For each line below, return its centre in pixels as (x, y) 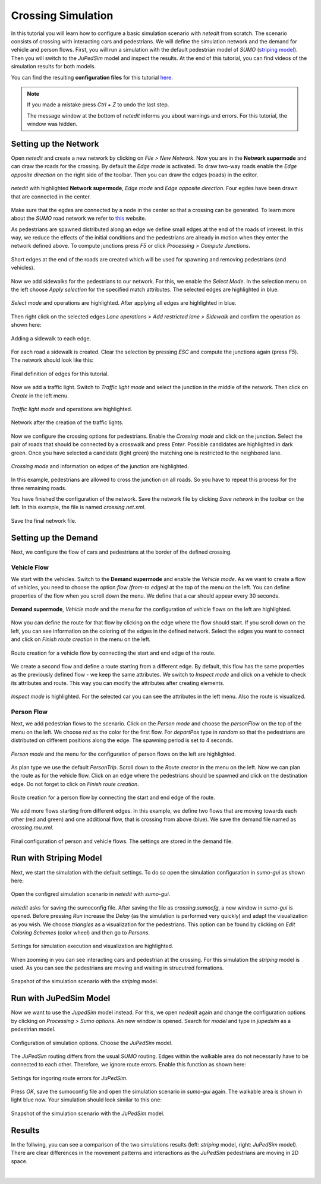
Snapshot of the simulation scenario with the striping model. (85, 981)
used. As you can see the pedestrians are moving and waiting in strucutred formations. (117, 968)
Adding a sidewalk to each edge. (51, 338)
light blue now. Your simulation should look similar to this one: (86, 1100)
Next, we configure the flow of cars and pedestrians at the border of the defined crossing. (121, 552)
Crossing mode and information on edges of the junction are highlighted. (100, 466)
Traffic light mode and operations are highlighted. (72, 409)
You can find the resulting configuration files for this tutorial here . (92, 77)
